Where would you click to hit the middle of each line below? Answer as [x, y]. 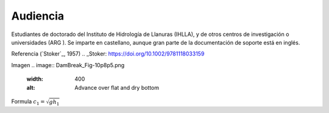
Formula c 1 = [28, 102]
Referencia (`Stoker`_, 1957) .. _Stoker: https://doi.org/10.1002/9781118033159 [108, 54]
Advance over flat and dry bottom [117, 87]
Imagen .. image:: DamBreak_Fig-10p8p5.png [68, 65]
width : [35, 79]
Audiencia [38, 16]
